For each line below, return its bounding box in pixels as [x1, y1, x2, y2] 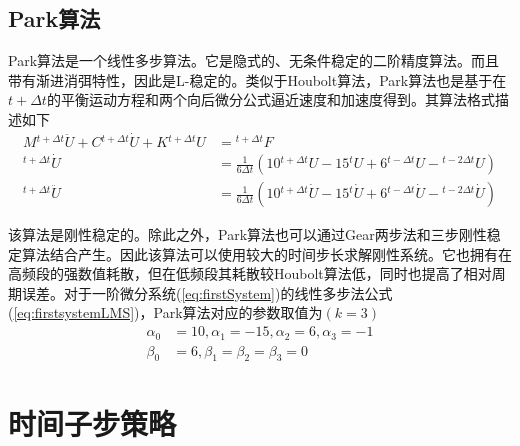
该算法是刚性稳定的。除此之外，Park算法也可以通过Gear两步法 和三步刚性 [8, 224, 487, 245]
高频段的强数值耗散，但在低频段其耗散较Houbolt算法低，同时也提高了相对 [8, 263, 492, 284]
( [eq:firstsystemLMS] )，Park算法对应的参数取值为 [8, 302, 323, 323]
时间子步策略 [8, 402, 177, 443]
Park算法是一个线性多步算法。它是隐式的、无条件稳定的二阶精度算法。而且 [8, 50, 500, 71]
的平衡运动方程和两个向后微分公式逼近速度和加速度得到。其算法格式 [46, 89, 495, 110]
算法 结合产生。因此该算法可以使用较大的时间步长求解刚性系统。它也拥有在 [21, 243, 512, 264]
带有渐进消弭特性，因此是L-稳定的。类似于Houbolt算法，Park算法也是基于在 [8, 69, 507, 90]
